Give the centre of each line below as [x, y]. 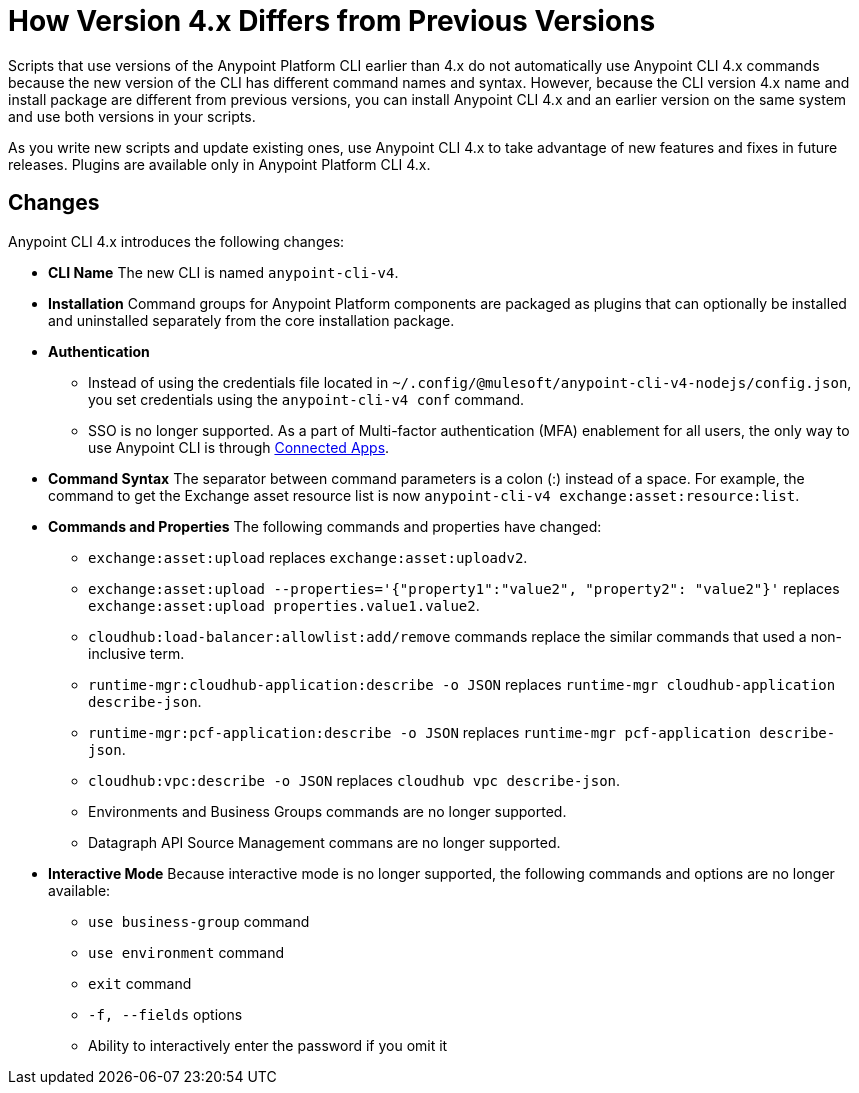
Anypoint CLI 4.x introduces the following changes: [176, 241]
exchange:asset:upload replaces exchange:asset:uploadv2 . [308, 557]
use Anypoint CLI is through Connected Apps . [239, 447]
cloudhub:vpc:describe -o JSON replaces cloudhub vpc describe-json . [354, 780]
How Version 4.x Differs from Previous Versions [332, 21]
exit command [140, 983]
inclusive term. [136, 653]
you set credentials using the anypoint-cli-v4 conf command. [306, 399]
